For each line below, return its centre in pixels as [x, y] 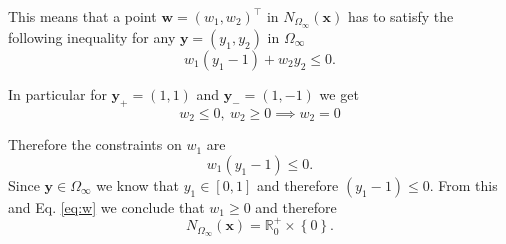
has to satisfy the [401, 16]
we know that [138, 184]
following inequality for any [92, 36]
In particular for [57, 93]
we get [339, 93]
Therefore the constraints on [95, 144]
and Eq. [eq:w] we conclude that [106, 206]
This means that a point [82, 16]
